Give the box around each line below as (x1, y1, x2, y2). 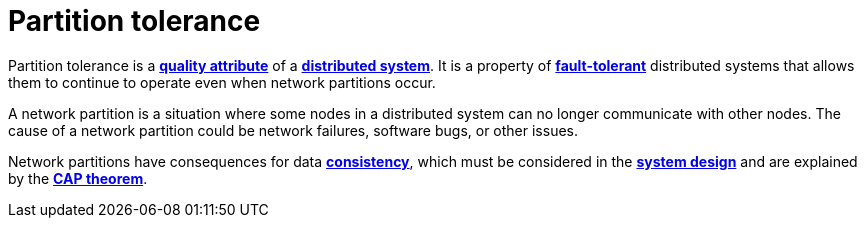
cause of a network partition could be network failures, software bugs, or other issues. (8, 121, 579, 139)
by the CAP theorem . (8, 169, 148, 187)
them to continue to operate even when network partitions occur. (8, 73, 436, 91)
